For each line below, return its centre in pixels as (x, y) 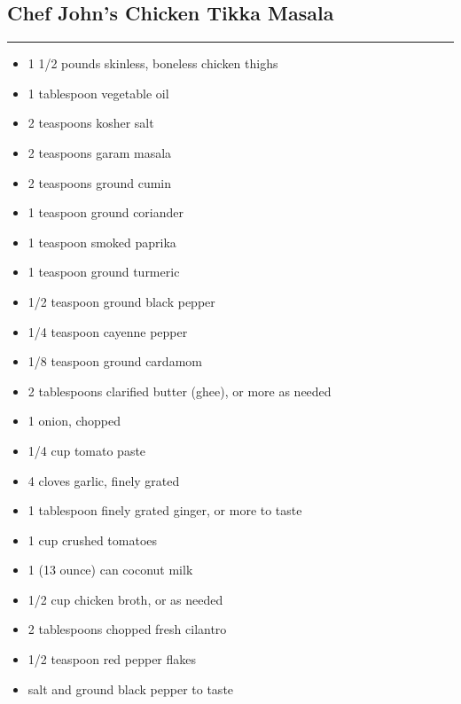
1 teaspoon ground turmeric (104, 272)
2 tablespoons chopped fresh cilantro (127, 629)
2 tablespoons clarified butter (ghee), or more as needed (180, 391)
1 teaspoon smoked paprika (102, 242)
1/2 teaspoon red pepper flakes (112, 659)
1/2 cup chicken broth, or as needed (125, 599)
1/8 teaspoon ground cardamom (115, 361)
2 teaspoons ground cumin (100, 182)
